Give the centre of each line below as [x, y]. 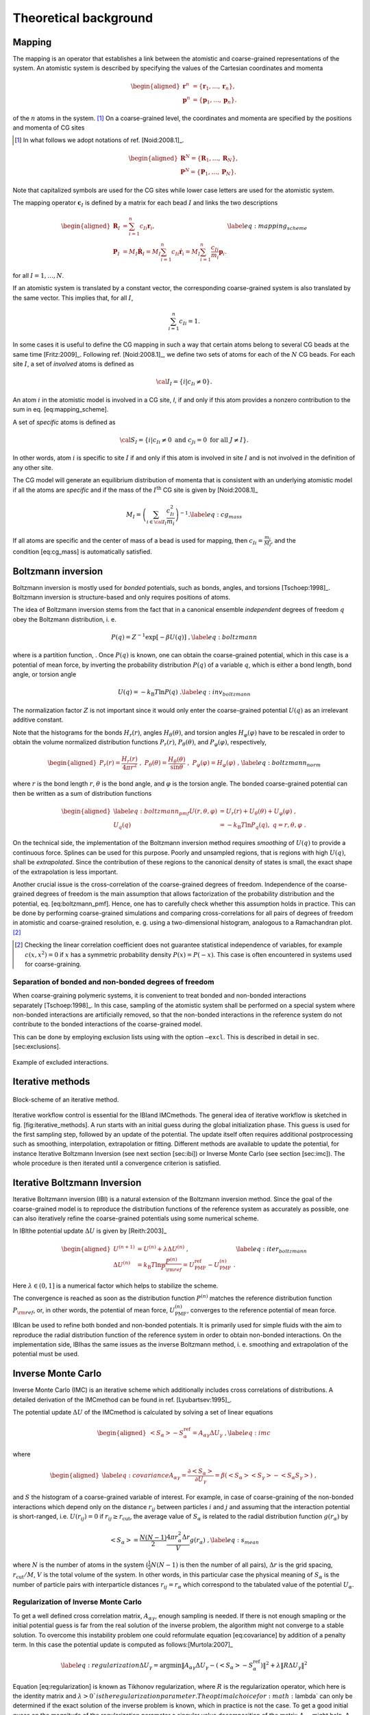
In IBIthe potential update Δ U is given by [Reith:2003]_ [90, 1231]
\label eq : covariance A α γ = [144, 1476]
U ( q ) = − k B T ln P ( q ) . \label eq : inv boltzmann [184, 693]
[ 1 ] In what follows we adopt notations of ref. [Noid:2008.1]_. [99, 140]
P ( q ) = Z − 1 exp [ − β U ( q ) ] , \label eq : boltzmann [184, 636]
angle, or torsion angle [45, 674]
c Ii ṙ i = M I [186, 252]
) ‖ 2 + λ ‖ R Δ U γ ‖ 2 [284, 1665]
